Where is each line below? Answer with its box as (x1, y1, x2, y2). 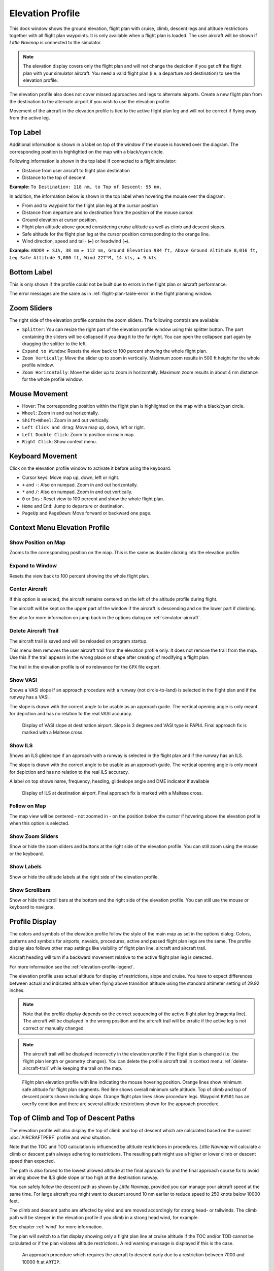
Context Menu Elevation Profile (9, 524, 110, 532)
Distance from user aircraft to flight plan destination (22, 167, 130, 173)
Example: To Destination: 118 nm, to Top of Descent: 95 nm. (9, 184, 162, 190)
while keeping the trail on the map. (50, 1065, 123, 1071)
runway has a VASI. (9, 694, 50, 700)
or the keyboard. (9, 851, 44, 857)
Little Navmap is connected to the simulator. (9, 40, 102, 46)
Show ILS (9, 742, 33, 749)
